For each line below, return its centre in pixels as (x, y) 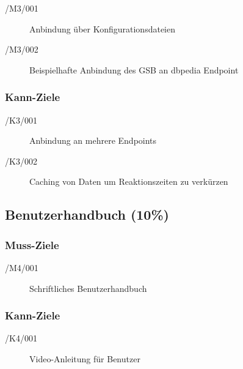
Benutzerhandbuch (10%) (87, 214)
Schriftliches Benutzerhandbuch (88, 288)
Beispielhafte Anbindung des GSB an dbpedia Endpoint (134, 69)
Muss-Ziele (32, 244)
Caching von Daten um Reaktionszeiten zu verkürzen (129, 181)
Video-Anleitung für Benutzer (85, 358)
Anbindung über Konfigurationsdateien (103, 28)
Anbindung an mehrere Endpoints (93, 140)
